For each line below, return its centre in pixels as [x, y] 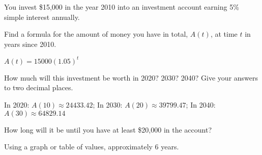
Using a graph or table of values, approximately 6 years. [92, 147]
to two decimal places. [39, 87]
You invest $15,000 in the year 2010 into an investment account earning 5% [122, 7]
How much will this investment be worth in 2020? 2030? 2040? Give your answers [131, 77]
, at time [224, 34]
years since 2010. [30, 44]
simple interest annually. [42, 17]
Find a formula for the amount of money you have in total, [96, 34]
